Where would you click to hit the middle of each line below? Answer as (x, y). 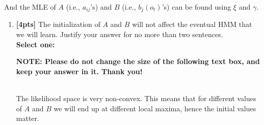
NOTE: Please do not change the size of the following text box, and (138, 61)
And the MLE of (30, 7)
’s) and (101, 7)
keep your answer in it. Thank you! (79, 71)
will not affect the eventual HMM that (192, 24)
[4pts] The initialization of (58, 24)
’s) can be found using (196, 7)
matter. (28, 118)
